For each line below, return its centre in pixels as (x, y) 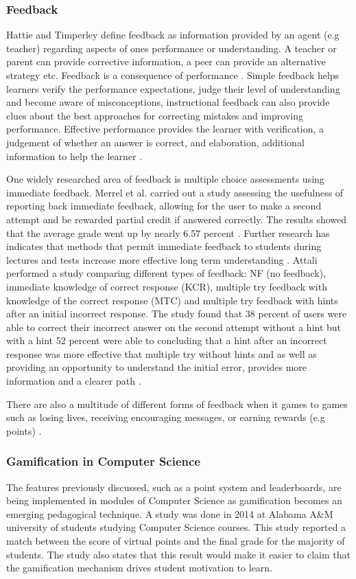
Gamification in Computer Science (104, 461)
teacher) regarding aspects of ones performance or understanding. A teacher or (171, 48)
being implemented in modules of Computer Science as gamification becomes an (174, 500)
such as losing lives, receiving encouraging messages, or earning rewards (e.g (166, 417)
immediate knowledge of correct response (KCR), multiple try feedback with (167, 286)
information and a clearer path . (74, 381)
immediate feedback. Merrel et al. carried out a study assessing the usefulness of (175, 192)
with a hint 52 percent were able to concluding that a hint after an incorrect (167, 340)
